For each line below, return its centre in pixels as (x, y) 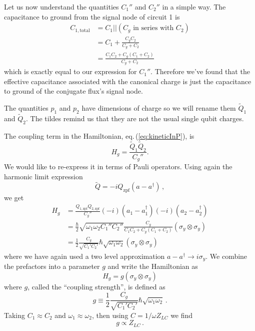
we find (182, 315)
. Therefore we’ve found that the (200, 71)
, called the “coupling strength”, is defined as (96, 287)
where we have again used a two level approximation (84, 256)
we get (14, 198)
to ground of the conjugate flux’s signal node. (73, 91)
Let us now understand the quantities (61, 7)
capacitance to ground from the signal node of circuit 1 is (92, 16)
